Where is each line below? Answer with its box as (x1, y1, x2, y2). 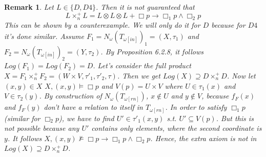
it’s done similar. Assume (4, 30, 84, 41)
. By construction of (39, 90, 102, 101)
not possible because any (4, 123, 79, 133)
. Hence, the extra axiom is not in (150, 132, 257, 143)
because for (211, 19, 245, 30)
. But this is (216, 112, 254, 123)
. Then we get (117, 70, 160, 81)
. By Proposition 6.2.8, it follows (100, 46, 203, 56)
